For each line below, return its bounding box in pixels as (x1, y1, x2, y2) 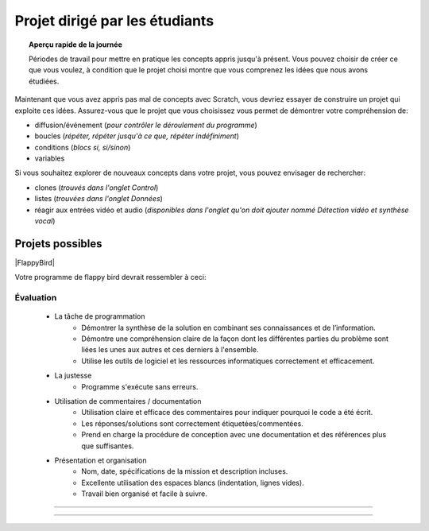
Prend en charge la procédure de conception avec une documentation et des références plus (81, 430, 387, 440)
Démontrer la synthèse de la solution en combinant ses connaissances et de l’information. (81, 323, 377, 332)
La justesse (54, 370, 92, 381)
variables (34, 153, 65, 163)
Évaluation (14, 293, 57, 304)
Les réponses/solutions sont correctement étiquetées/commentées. (81, 418, 303, 428)
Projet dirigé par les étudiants (14, 12, 214, 29)
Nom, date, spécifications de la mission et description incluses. (81, 467, 288, 476)
